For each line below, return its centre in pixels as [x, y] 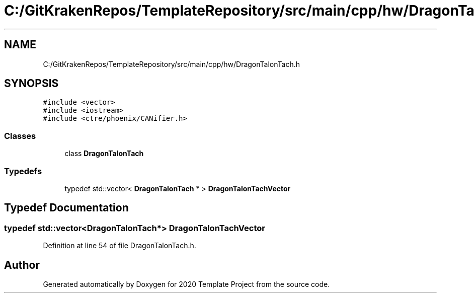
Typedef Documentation [66, 208]
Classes [20, 136]
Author [22, 265]
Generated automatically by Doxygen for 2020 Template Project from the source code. [186, 284]
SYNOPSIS [31, 84]
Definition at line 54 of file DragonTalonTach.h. [120, 246]
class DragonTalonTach [104, 154]
